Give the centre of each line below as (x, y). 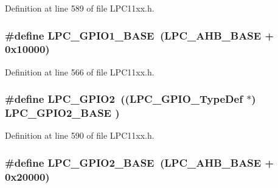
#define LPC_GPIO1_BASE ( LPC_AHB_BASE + (140, 35)
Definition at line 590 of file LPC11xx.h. (80, 135)
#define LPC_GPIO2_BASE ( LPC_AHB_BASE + (140, 162)
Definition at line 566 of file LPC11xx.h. (80, 71)
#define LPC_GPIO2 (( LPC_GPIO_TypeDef (124, 99)
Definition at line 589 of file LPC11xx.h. (80, 8)
